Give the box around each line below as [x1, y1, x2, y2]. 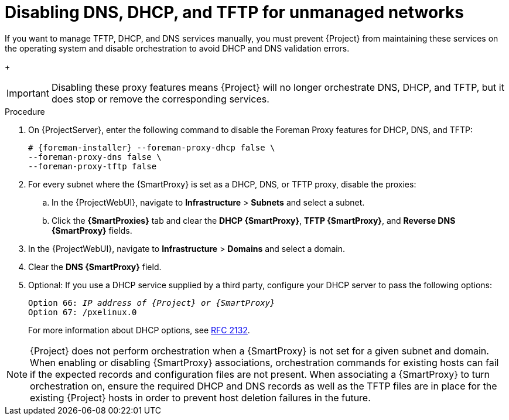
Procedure [5, 106, 45, 117]
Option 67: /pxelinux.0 [28, 307, 137, 317]
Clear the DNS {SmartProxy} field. [28, 261, 162, 272]
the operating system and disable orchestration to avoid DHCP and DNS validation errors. [5, 43, 350, 53]
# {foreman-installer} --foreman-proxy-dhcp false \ [28, 142, 275, 152]
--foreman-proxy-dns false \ [28, 152, 162, 162]
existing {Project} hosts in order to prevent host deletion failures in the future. [30, 391, 371, 404]
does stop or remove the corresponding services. [51, 93, 269, 105]
